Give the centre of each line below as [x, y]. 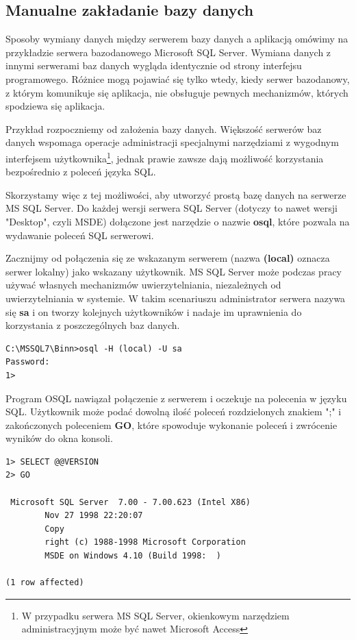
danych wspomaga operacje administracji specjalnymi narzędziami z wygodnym [172, 142]
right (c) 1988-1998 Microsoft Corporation [145, 542]
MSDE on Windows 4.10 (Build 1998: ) [133, 556]
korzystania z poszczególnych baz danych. [93, 325]
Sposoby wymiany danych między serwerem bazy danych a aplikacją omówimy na [177, 39]
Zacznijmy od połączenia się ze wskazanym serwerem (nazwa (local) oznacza [168, 258]
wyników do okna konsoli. [59, 438]
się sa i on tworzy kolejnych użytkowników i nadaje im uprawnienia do [154, 311]
